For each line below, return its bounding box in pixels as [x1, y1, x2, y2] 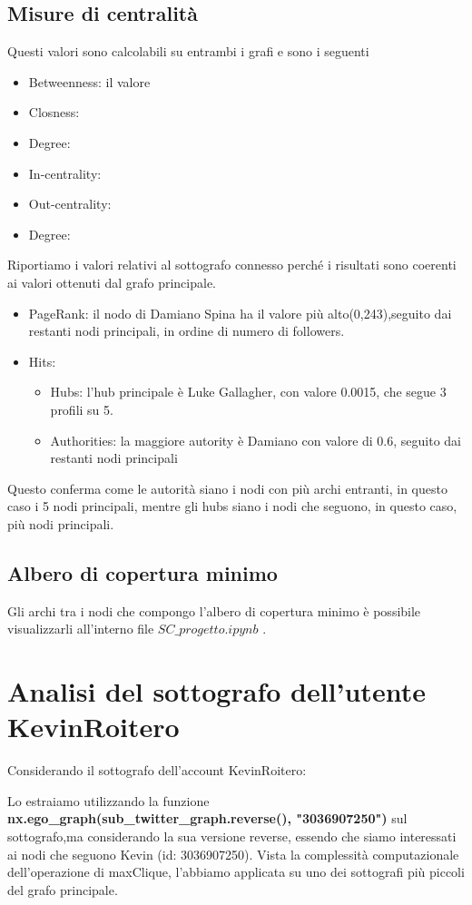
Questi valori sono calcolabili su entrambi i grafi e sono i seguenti [7, 42, 369, 61]
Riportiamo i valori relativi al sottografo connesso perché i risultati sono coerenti [7, 255, 457, 274]
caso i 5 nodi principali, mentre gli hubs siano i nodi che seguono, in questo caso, [7, 497, 457, 516]
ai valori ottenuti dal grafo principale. [7, 272, 216, 291]
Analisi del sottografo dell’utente [7, 673, 426, 710]
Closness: [28, 103, 80, 122]
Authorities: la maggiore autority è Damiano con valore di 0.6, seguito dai [50, 430, 461, 449]
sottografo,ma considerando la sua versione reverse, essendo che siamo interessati [7, 826, 457, 845]
